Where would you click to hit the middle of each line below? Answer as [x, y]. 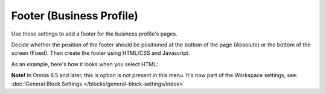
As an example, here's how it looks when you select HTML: [85, 64]
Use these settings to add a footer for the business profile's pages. [94, 34]
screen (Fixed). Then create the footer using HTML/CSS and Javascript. [101, 53]
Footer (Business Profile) [75, 16]
